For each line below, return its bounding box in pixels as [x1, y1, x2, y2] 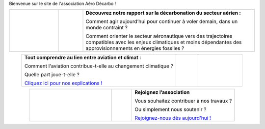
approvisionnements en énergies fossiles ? [85, 45, 185, 52]
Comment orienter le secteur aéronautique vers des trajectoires [85, 33, 233, 40]
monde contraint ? [85, 24, 128, 31]
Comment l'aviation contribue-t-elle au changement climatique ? [25, 63, 174, 69]
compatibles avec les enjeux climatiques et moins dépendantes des [85, 39, 242, 46]
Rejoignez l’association [134, 89, 190, 96]
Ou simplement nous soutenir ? [134, 106, 207, 113]
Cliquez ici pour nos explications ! [25, 80, 103, 86]
